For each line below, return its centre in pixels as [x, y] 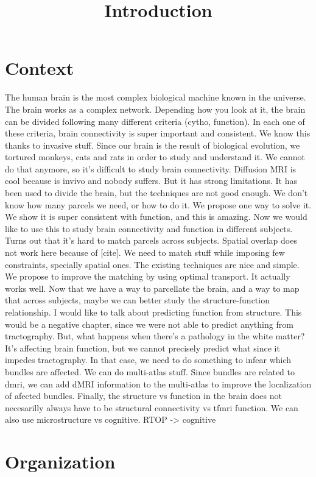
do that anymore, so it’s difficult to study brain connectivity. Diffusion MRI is [151, 168]
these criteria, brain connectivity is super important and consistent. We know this [158, 133]
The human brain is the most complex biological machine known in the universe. [156, 97]
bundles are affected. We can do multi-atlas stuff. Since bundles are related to [150, 371]
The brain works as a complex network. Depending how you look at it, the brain [155, 109]
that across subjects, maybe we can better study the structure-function [137, 300]
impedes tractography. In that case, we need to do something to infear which [148, 360]
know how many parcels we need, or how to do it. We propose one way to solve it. [158, 204]
